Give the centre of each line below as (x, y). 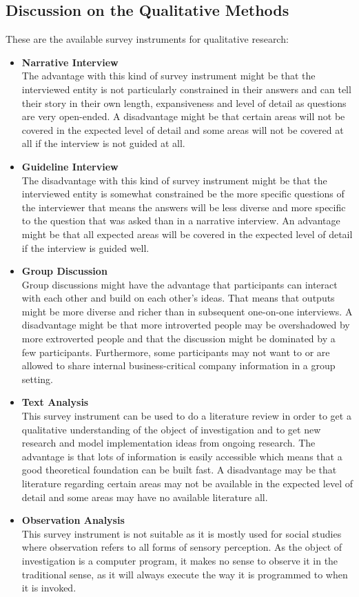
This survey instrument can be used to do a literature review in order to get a (186, 416)
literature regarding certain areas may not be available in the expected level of (187, 483)
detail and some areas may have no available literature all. (145, 497)
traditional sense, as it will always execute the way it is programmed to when (185, 574)
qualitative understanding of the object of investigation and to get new (171, 429)
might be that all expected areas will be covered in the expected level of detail (187, 234)
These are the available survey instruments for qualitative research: (147, 39)
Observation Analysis (73, 520)
